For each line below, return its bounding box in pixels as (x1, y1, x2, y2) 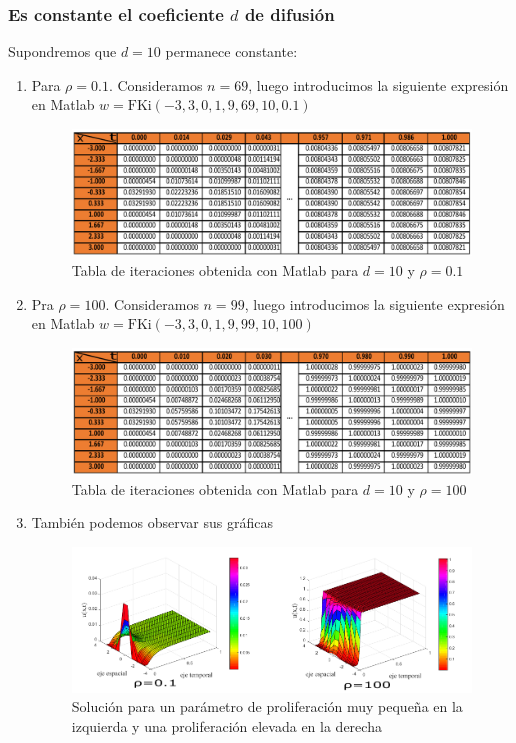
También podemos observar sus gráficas (31, 512, 274, 533)
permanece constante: (165, 41, 298, 62)
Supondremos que (8, 41, 117, 62)
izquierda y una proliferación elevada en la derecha (71, 715, 382, 736)
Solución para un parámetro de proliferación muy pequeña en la (71, 696, 463, 717)
